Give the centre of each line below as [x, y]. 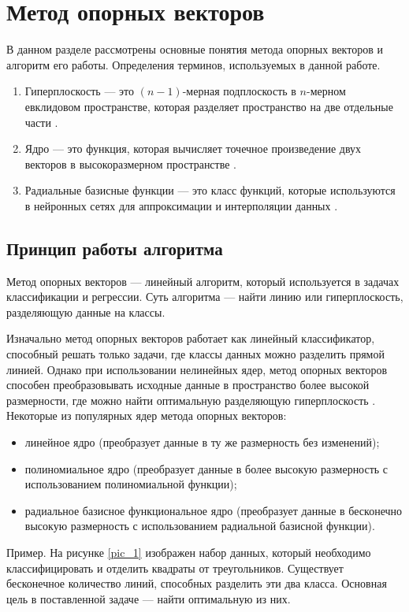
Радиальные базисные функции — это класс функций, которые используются [210, 190]
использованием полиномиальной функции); [131, 484]
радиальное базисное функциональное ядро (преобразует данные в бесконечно [214, 510]
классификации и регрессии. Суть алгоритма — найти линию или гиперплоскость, [205, 297]
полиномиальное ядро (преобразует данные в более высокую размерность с [206, 468]
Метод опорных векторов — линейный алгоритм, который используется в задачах [203, 281]
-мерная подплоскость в [239, 91]
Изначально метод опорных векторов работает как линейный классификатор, [191, 338]
